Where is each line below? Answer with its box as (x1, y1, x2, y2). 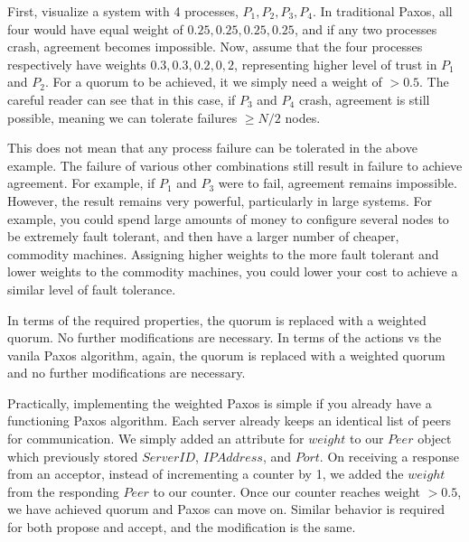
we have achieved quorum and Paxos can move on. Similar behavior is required (7, 500, 445, 519)
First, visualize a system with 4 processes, (7, 2, 239, 20)
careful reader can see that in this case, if (7, 89, 236, 108)
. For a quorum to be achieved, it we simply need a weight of (44, 72, 382, 91)
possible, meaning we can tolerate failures (7, 107, 238, 126)
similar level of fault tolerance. (7, 279, 176, 298)
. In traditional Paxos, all (313, 2, 453, 20)
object (417, 429, 452, 448)
